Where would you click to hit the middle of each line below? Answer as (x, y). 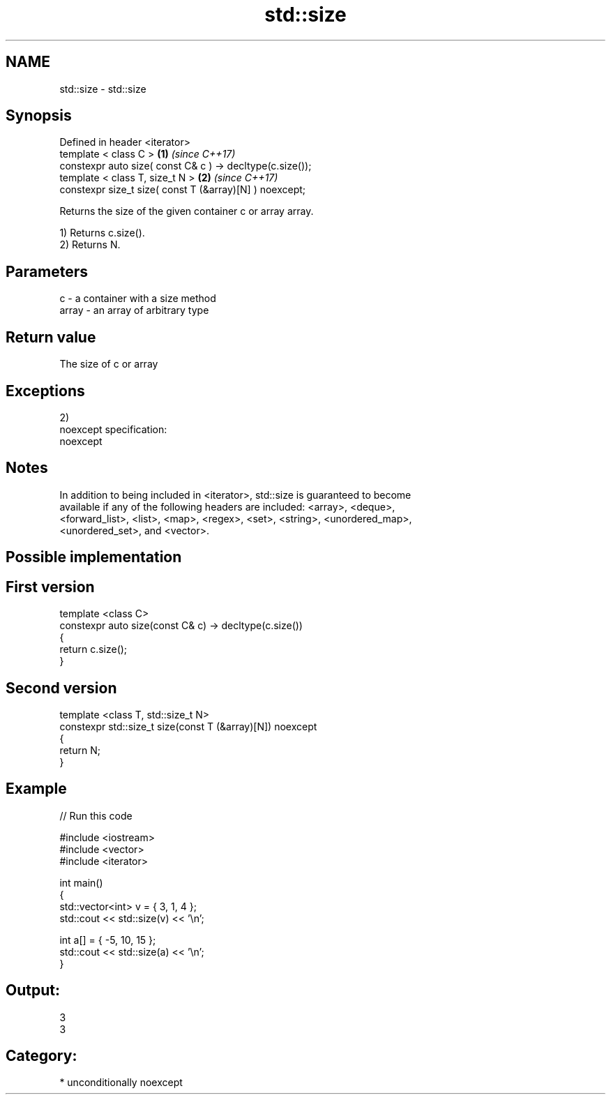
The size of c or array (109, 364)
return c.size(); (93, 649)
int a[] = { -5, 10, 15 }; (108, 940)
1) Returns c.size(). (102, 233)
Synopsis (39, 116)
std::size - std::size (103, 89)
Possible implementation (94, 557)
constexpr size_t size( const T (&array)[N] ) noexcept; (183, 190)
